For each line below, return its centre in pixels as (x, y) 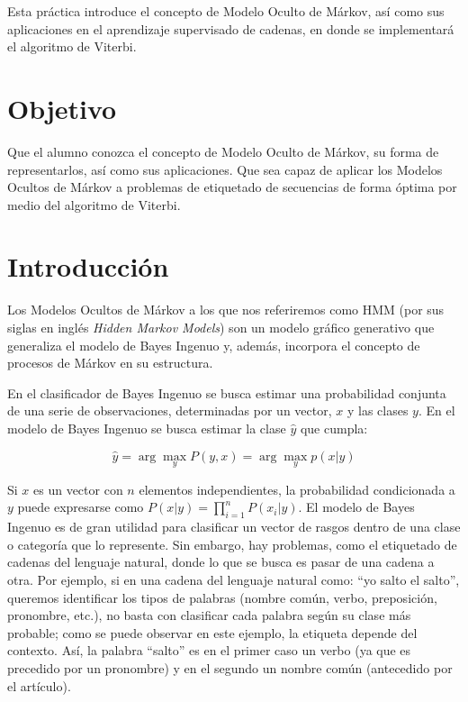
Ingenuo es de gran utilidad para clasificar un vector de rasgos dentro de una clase (234, 527)
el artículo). (39, 685)
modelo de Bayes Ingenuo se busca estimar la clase (147, 428)
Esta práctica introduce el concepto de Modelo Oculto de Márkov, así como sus (226, 11)
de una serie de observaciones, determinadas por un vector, (170, 410)
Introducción (88, 266)
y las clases (378, 410)
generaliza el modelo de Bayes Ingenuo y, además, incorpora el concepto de (214, 345)
